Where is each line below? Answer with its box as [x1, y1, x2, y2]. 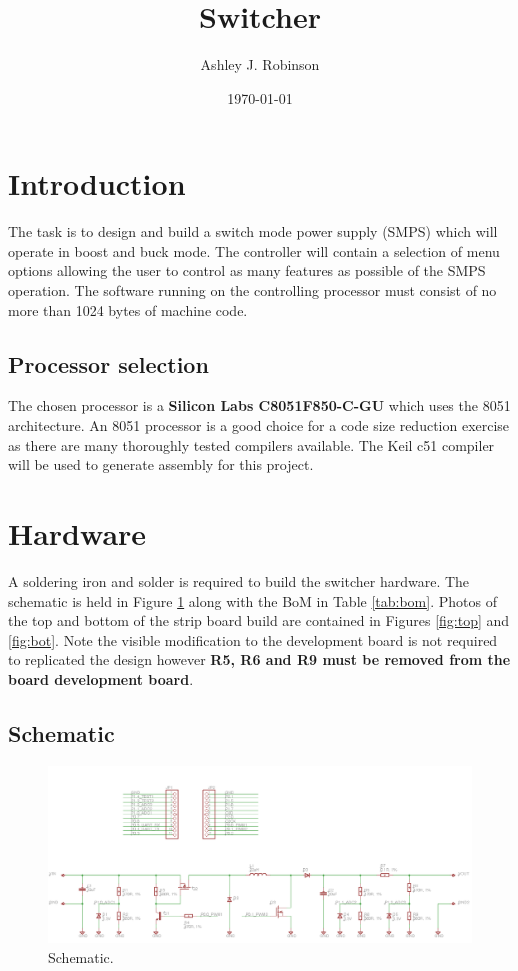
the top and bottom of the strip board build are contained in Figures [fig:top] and [8, 610, 510, 631]
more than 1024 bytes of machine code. [8, 299, 248, 320]
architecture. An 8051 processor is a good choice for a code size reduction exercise [8, 415, 510, 436]
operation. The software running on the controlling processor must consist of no [8, 280, 497, 301]
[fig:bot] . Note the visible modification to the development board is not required [8, 629, 498, 650]
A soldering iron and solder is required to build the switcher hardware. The [8, 570, 470, 591]
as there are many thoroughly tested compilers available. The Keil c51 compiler [8, 434, 495, 455]
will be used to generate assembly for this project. [8, 454, 314, 475]
